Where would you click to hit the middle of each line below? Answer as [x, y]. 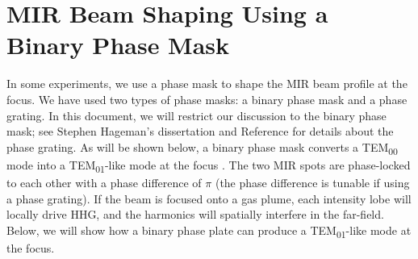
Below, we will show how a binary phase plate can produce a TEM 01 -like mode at [209, 231]
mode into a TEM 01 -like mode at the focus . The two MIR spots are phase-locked [209, 165]
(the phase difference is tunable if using [312, 182]
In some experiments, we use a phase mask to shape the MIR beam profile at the [207, 84]
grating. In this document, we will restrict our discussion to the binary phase [196, 115]
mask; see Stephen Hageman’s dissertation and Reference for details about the [200, 131]
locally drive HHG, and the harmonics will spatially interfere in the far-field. [195, 214]
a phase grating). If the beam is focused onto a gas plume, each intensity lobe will [209, 198]
